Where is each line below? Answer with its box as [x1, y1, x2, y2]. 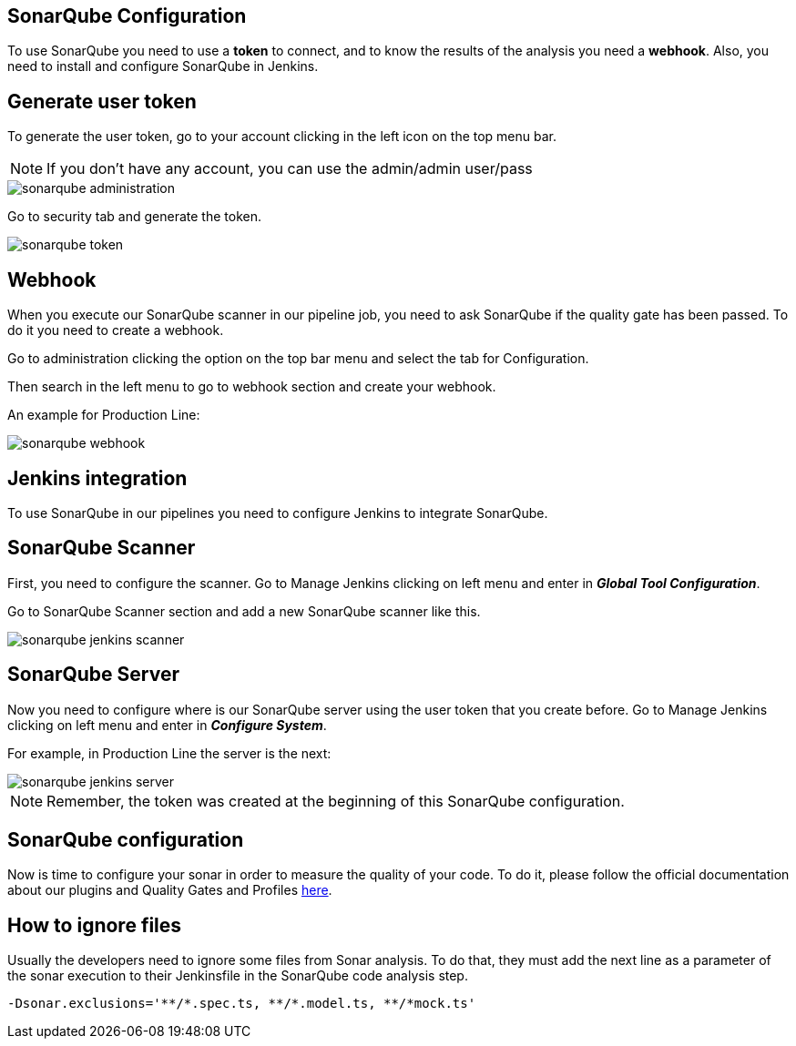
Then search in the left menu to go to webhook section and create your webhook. [7, 379, 496, 395]
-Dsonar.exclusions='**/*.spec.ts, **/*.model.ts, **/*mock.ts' [7, 996, 476, 1011]
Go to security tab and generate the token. [7, 208, 261, 225]
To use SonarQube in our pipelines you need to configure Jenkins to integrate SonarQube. [7, 504, 548, 521]
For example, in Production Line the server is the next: [7, 745, 332, 761]
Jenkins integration [7, 466, 188, 490]
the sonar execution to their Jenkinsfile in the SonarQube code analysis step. [7, 968, 468, 984]
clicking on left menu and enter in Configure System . [7, 716, 327, 733]
